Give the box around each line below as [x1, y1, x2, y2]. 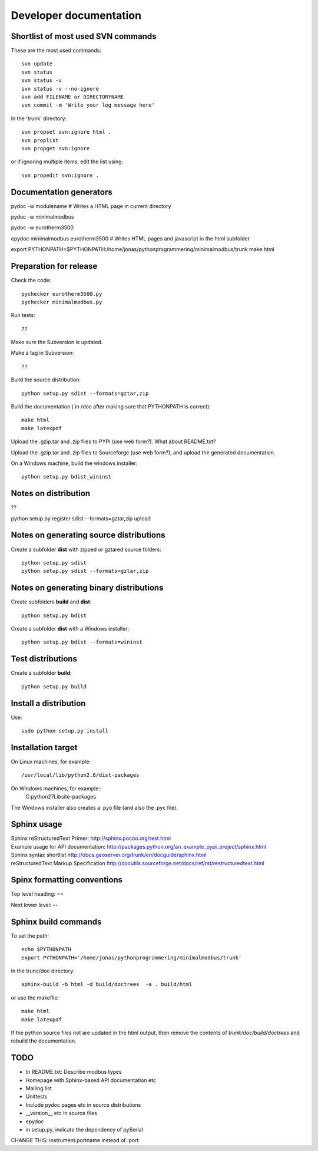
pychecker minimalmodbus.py [21, 298, 102, 305]
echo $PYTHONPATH [21, 946, 71, 953]
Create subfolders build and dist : [11, 598, 92, 605]
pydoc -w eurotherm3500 [11, 224, 74, 231]
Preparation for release [11, 261, 98, 271]
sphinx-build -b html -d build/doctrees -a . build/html [21, 981, 193, 988]
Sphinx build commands [11, 916, 102, 926]
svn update [21, 61, 53, 67]
